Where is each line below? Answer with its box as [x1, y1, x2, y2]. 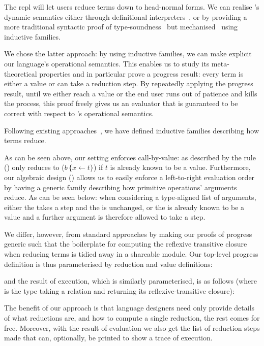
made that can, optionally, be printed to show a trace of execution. [4, 332, 213, 343]
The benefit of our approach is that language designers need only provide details [4, 302, 255, 313]
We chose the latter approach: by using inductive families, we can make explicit [4, 48, 252, 59]
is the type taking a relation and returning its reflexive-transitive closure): [4, 285, 234, 296]
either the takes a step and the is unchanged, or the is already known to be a [4, 201, 245, 212]
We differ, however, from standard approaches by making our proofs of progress [4, 228, 252, 239]
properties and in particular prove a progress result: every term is [39, 68, 244, 79]
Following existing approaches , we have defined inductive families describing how [4, 125, 259, 135]
